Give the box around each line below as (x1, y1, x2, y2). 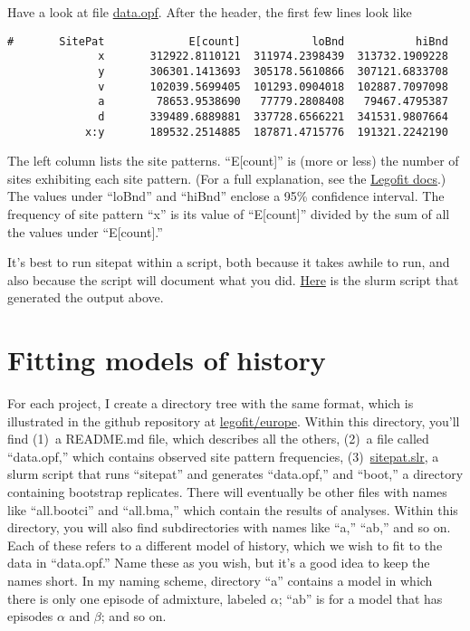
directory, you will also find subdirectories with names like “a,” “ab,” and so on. (7, 518, 451, 537)
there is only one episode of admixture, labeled (7, 588, 267, 607)
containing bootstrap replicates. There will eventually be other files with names (7, 483, 447, 502)
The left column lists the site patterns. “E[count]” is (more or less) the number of (7, 151, 459, 170)
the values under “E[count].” (7, 222, 163, 241)
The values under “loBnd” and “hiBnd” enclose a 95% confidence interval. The (7, 186, 445, 206)
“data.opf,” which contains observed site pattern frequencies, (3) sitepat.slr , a (7, 446, 439, 465)
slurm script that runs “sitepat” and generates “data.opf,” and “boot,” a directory (7, 464, 464, 483)
